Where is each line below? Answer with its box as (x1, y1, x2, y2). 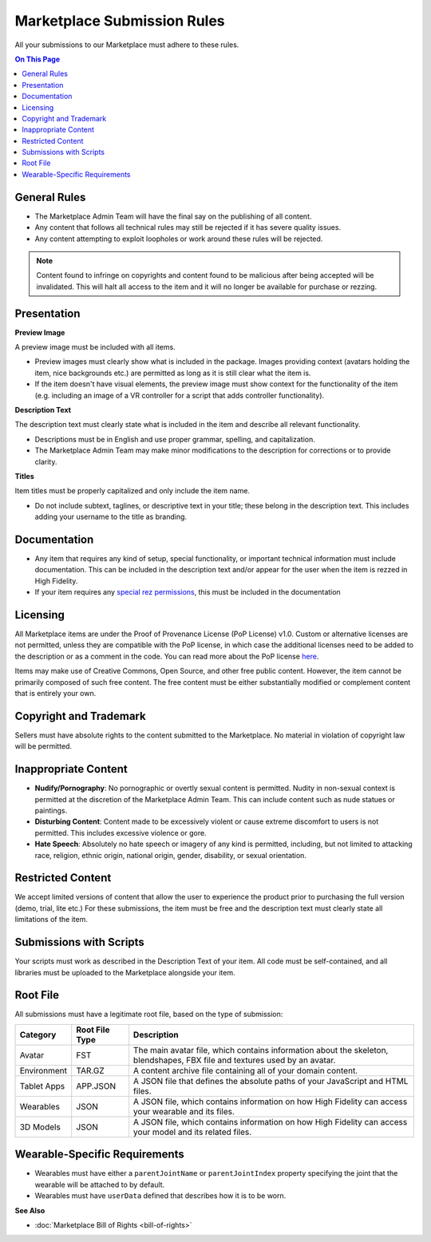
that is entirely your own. (14, 689, 97, 698)
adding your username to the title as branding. (34, 512, 188, 522)
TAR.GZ (76, 1065, 105, 1076)
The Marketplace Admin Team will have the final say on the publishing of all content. (34, 212, 312, 221)
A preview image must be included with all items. (14, 342, 176, 351)
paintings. (34, 806, 68, 815)
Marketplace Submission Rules (14, 12, 225, 30)
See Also (14, 1205, 45, 1215)
